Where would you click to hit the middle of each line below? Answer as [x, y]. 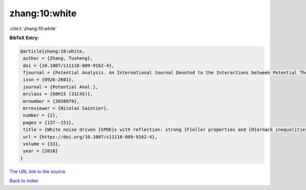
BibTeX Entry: [24, 38]
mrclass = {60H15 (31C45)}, [58, 94]
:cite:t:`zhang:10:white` [33, 29]
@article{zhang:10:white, [53, 51]
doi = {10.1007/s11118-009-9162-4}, [69, 65]
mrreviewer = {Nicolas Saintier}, [66, 108]
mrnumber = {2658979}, [52, 101]
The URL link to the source [37, 171]
